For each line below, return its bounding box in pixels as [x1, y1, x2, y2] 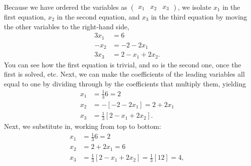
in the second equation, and [57, 12, 140, 21]
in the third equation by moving [151, 12, 248, 21]
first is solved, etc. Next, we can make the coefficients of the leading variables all [4, 69, 245, 79]
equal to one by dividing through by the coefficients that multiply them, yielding [4, 78, 246, 88]
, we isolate [178, 2, 211, 12]
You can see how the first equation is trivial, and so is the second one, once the [4, 59, 241, 69]
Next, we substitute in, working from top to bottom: [4, 121, 161, 131]
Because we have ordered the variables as [4, 2, 127, 12]
